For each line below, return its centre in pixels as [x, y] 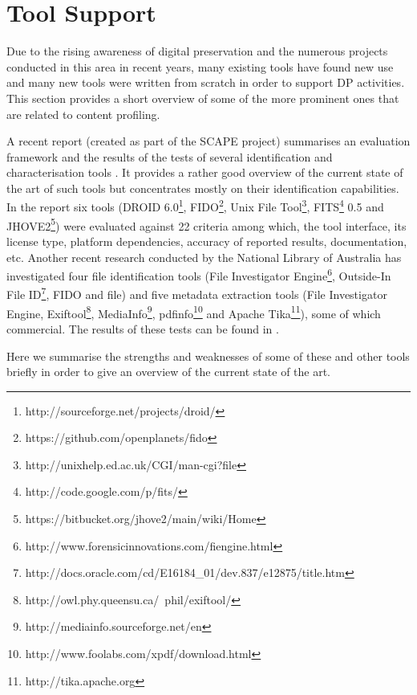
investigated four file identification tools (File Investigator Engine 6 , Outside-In [199, 274]
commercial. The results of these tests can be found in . [143, 328]
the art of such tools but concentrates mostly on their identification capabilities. [203, 188]
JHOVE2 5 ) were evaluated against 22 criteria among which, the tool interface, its [206, 224]
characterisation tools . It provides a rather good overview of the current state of [205, 172]
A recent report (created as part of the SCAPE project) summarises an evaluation [208, 141]
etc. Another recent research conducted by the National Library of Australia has [204, 257]
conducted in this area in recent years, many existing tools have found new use [200, 66]
